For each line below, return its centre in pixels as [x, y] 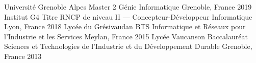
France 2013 [23, 56]
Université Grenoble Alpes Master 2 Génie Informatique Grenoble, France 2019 [128, 7]
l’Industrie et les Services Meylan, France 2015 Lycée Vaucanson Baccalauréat [126, 36]
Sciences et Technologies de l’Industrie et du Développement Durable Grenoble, [128, 46]
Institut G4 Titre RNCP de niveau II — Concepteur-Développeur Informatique [128, 16]
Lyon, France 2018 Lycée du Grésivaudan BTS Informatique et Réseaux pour [125, 26]
